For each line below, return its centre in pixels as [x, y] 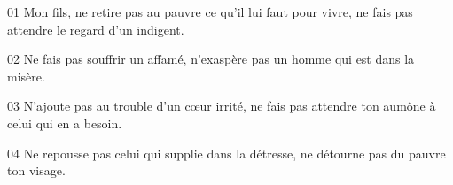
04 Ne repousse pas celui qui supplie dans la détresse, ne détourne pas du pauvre [226, 153]
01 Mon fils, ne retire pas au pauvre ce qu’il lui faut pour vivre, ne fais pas [210, 12]
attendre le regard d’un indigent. [96, 29]
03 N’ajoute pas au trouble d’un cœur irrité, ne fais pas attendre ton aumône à [222, 106]
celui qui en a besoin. [65, 123]
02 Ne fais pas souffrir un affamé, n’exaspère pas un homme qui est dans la [211, 59]
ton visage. [36, 170]
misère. [26, 76]
